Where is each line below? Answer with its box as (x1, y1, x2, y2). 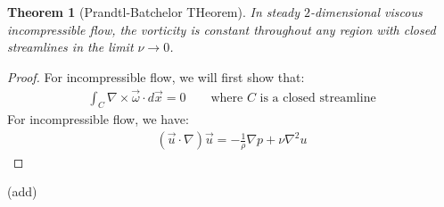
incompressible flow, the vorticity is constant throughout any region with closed (7, 20, 436, 38)
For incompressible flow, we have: (7, 110, 189, 128)
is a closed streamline (259, 91, 376, 104)
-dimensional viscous (310, 3, 423, 21)
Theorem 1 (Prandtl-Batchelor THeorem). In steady (7, 3, 300, 21)
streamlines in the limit (7, 37, 134, 56)
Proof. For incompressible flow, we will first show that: (7, 67, 305, 86)
